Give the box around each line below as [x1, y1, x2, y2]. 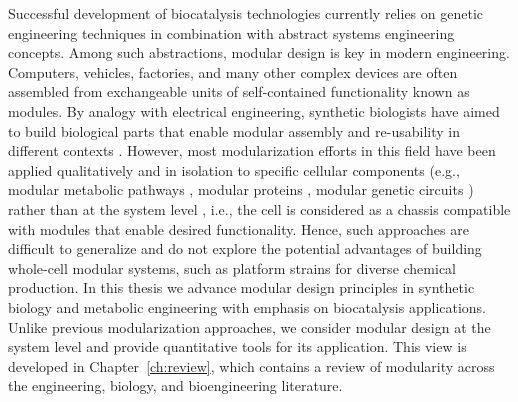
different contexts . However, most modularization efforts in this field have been [8, 140, 496, 161]
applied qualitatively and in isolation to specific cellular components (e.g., [8, 159, 460, 180]
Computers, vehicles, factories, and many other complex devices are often [8, 61, 458, 82]
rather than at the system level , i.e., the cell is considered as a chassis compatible [8, 198, 511, 219]
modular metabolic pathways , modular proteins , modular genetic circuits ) [8, 179, 474, 200]
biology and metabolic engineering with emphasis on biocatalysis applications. [8, 296, 487, 317]
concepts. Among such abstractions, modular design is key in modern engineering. [8, 42, 510, 63]
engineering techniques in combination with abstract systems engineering [8, 22, 455, 43]
